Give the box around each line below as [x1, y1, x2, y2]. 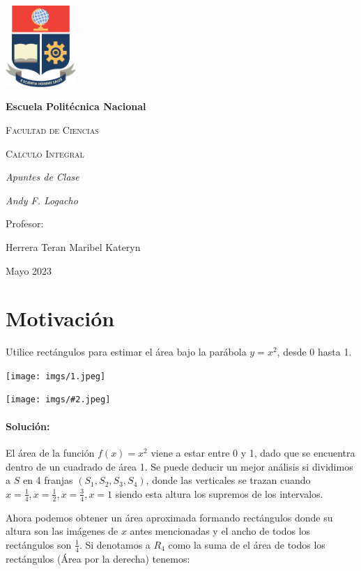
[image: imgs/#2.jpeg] [6, 395, 111, 405]
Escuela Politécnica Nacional [6, 99, 146, 114]
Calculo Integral [6, 146, 84, 160]
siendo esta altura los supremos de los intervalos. [115, 486, 323, 501]
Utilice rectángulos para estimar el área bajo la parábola [6, 344, 247, 359]
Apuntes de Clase [6, 169, 79, 184]
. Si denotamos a [79, 537, 151, 551]
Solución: [6, 418, 50, 433]
